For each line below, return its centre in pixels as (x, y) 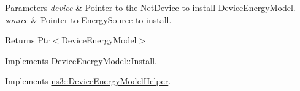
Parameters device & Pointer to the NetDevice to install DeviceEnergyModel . (150, 7)
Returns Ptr (28, 40)
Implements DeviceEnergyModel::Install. (81, 60)
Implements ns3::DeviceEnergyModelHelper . (88, 81)
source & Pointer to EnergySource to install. (88, 19)
